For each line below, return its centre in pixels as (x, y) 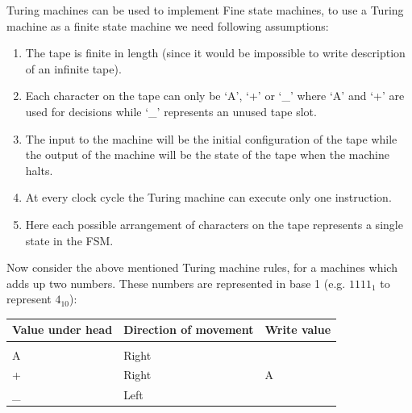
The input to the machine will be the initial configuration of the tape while (211, 138)
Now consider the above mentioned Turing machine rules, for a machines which (202, 267)
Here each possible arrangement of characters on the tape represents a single (214, 224)
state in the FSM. (69, 240)
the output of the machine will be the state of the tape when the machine (207, 154)
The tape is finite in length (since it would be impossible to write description (215, 53)
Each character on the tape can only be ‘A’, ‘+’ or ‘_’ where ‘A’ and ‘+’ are (215, 96)
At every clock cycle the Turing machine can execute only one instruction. (208, 197)
